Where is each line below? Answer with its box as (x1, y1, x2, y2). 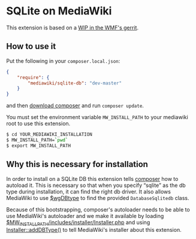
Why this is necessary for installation (6, 159, 149, 170)
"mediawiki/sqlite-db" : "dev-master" (28, 80, 122, 86)
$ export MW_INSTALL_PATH (6, 143, 71, 149)
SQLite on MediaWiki (6, 4, 112, 18)
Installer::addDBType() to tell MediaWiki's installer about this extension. (6, 226, 182, 234)
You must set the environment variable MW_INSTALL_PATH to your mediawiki (6, 114, 189, 121)
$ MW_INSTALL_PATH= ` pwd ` (6, 137, 68, 143)
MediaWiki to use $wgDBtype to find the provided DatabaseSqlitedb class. (6, 194, 189, 201)
